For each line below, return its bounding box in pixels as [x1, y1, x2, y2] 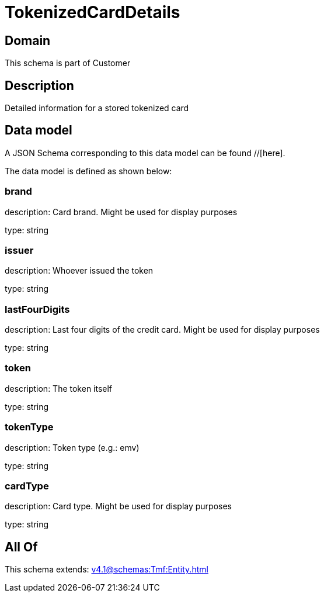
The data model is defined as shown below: [5, 165, 172, 176]
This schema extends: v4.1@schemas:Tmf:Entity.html [5, 564, 208, 575]
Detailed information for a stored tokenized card [5, 103, 189, 113]
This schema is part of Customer [5, 58, 131, 68]
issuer [5, 244, 34, 256]
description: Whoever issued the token [5, 265, 154, 276]
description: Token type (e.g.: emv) [5, 442, 140, 453]
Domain [5, 33, 51, 48]
